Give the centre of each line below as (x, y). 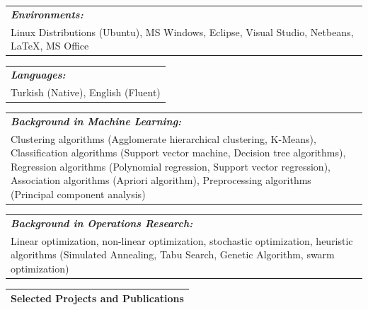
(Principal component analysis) (78, 194)
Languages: (38, 75)
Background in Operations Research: (102, 223)
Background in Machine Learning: (96, 121)
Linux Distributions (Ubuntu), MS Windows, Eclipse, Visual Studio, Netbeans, (182, 31)
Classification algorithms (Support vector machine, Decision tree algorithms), (178, 153)
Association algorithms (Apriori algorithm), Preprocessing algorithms (161, 180)
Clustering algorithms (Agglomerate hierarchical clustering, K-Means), (163, 138)
